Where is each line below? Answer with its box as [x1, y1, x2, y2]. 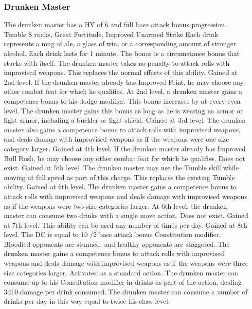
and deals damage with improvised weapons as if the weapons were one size [4, 134, 229, 144]
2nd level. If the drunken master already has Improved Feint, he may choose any [4, 76, 244, 87]
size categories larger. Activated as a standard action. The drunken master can [4, 267, 238, 277]
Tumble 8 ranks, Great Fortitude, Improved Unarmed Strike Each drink [4, 29, 218, 39]
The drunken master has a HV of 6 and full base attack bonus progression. [4, 19, 227, 30]
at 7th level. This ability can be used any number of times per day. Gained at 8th [4, 219, 248, 230]
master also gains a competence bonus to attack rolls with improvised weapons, [4, 124, 241, 134]
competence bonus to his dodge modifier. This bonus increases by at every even [4, 95, 241, 106]
